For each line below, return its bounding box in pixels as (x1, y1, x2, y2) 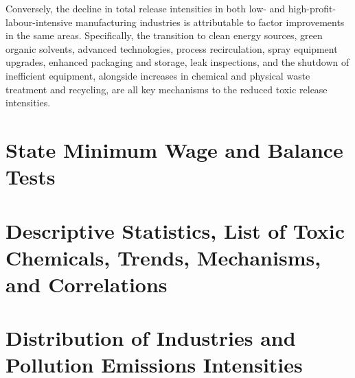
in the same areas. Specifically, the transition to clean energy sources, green (5, 28, 323, 43)
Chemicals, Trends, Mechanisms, (5, 243, 321, 271)
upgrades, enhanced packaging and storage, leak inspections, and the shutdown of (5, 55, 350, 69)
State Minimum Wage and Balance (5, 135, 343, 163)
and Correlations (5, 270, 168, 298)
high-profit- (288, 1, 336, 15)
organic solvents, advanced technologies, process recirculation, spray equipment (5, 41, 338, 56)
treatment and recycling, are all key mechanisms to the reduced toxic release (5, 82, 328, 96)
